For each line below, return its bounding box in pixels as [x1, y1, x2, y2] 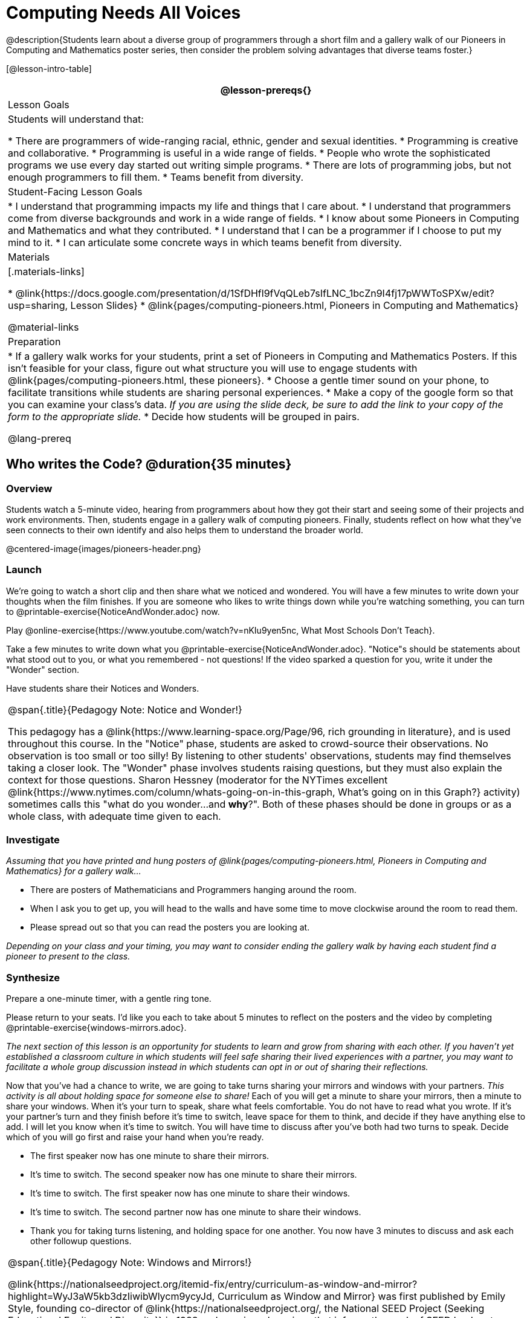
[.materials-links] [8, 265, 85, 278]
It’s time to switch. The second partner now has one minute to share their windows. [30, 1207, 361, 1218]
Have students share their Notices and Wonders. [6, 683, 199, 693]
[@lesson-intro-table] [6, 63, 92, 74]
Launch [6, 563, 42, 576]
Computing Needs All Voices [6, 2, 241, 23]
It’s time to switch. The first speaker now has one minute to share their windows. [30, 1188, 351, 1199]
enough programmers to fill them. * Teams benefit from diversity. [8, 170, 303, 183]
